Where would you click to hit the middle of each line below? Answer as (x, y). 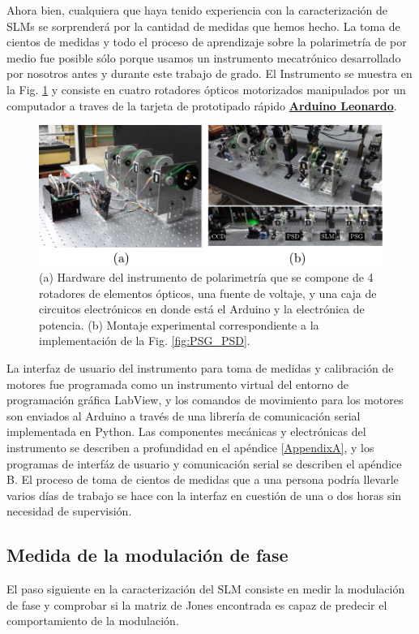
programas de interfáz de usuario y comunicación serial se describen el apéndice (204, 463)
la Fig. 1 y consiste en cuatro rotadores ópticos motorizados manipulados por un (206, 89)
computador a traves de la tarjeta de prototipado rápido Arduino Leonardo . (202, 105)
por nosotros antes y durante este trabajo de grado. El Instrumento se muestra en (209, 73)
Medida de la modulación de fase (148, 555)
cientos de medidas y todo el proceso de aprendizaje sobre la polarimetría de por (207, 42)
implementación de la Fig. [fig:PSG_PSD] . (145, 341)
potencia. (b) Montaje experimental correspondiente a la (179, 324)
